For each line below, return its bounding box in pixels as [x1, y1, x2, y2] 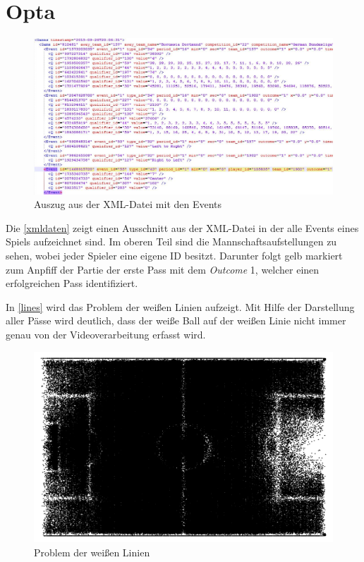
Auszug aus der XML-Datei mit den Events [34, 197, 222, 212]
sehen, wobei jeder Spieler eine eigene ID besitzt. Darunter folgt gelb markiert [6, 248, 343, 263]
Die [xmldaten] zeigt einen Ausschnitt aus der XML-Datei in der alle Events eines [6, 220, 359, 235]
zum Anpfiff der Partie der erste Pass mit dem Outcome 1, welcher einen [6, 262, 320, 276]
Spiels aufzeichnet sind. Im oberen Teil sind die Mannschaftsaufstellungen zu [6, 234, 337, 249]
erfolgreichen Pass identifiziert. [6, 276, 138, 291]
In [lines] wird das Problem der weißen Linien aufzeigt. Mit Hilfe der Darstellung [6, 299, 355, 314]
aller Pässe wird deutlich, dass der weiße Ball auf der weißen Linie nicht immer [6, 313, 346, 328]
